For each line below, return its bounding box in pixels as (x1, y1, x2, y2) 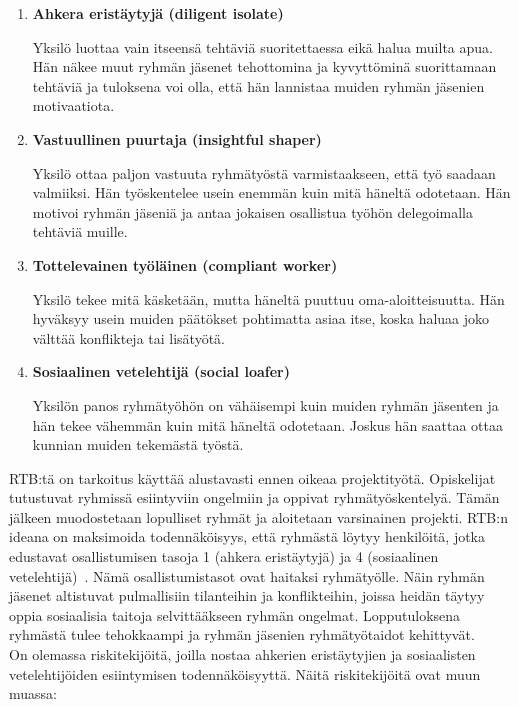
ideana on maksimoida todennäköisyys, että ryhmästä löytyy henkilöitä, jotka (9, 526, 485, 547)
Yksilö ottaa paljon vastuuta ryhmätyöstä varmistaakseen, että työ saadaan (32, 162, 496, 183)
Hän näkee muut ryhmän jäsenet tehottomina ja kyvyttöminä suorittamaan (32, 56, 497, 77)
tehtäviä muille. (32, 221, 128, 242)
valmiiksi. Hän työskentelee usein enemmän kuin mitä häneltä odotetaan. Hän (32, 182, 511, 203)
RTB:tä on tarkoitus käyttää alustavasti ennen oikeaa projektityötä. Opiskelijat (9, 467, 496, 488)
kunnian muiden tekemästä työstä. (32, 434, 244, 455)
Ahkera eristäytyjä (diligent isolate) (32, 3, 284, 23)
